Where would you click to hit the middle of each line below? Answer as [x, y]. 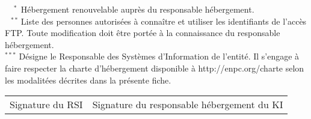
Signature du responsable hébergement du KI [188, 105]
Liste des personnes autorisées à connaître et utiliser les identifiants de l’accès [164, 21]
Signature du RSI [46, 105]
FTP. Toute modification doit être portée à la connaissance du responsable [143, 33]
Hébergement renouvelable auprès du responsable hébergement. [137, 9]
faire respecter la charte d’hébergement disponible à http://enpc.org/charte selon [155, 68]
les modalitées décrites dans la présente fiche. [88, 80]
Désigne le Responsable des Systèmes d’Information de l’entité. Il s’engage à [159, 56]
